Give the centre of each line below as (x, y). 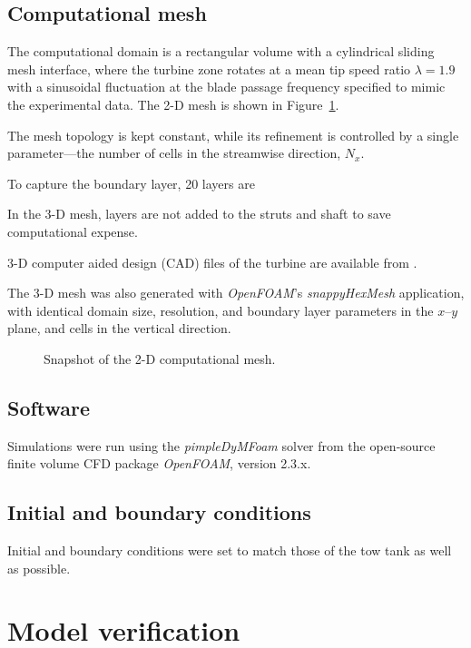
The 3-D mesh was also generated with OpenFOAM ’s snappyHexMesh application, (236, 293)
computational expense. (73, 231)
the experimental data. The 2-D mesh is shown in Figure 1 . (173, 104)
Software (49, 407)
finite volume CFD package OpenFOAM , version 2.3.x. (159, 463)
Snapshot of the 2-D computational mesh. (160, 358)
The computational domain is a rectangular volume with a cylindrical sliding (221, 51)
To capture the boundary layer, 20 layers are (131, 183)
